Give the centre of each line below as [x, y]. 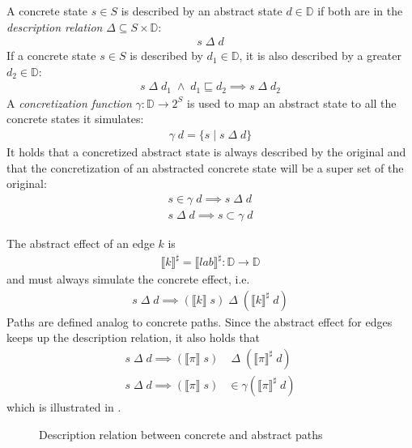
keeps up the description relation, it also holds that [134, 337]
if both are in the [360, 11]
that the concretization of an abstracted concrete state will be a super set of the [205, 167]
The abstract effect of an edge [81, 243]
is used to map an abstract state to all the [291, 102]
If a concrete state [51, 55]
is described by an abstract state [202, 11]
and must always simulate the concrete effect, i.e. [128, 279]
